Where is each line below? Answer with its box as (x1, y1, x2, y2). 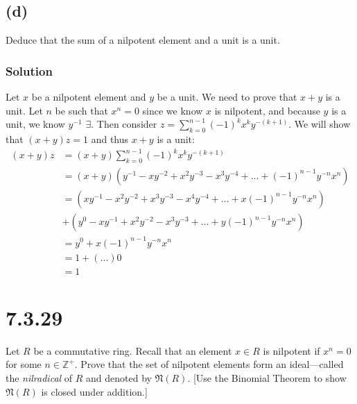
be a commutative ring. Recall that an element (33, 343, 232, 357)
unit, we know (6, 117, 65, 131)
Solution (6, 62, 53, 79)
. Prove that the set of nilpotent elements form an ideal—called (74, 357, 344, 371)
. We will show (288, 117, 351, 131)
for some (6, 357, 42, 371)
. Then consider (91, 117, 157, 131)
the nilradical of (6, 370, 73, 385)
